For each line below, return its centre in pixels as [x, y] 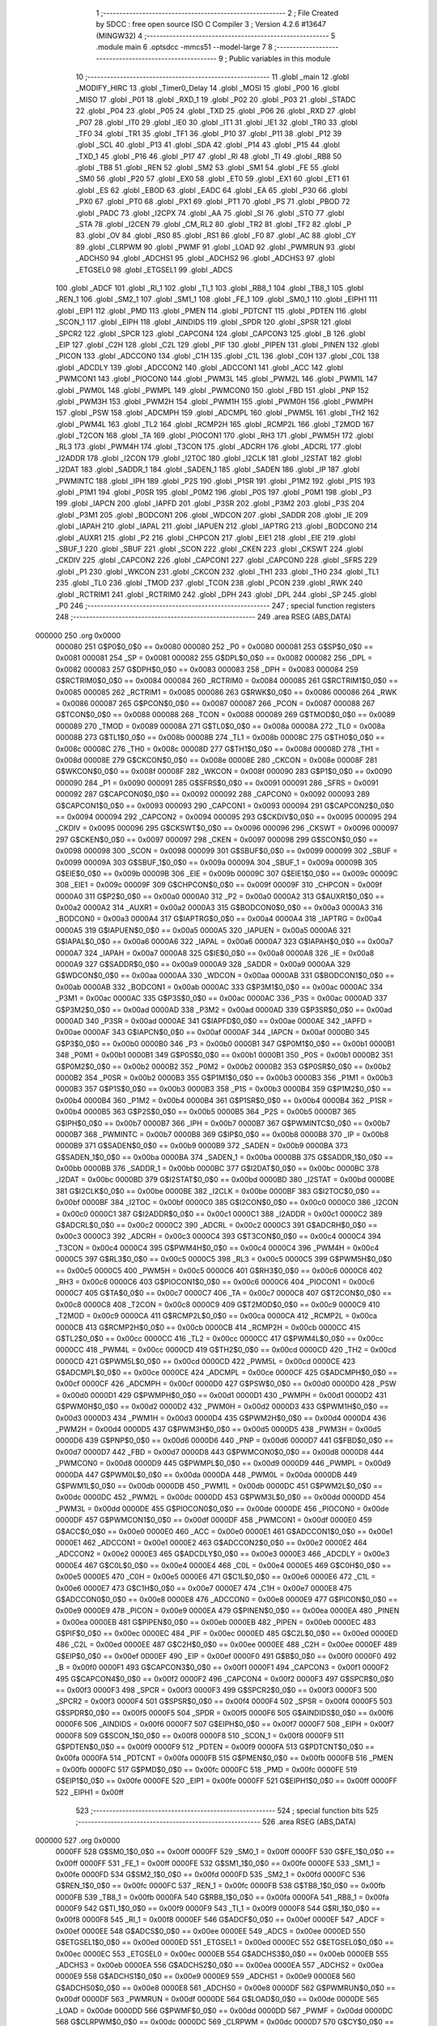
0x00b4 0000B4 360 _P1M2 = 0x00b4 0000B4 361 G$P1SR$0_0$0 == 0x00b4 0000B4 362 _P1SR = [224, 1100]
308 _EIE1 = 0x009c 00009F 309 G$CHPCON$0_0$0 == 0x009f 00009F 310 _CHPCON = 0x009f [219, 885]
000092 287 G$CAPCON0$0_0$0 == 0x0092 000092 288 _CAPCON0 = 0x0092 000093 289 [212, 794]
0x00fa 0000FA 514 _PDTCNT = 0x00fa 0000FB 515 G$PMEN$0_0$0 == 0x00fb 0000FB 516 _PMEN [225, 1758]
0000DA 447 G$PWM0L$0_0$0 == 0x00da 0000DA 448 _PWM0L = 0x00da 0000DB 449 [206, 1474]
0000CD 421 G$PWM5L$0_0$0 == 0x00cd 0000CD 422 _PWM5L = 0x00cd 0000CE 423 [206, 1361]
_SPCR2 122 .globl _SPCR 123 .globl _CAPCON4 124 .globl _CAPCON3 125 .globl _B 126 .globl [210, 333]
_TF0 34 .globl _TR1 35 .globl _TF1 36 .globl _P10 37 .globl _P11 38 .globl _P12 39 [209, 133]
